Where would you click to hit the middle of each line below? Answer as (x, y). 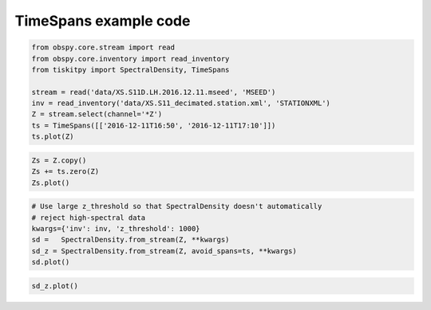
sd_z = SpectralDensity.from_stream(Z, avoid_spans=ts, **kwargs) (164, 251)
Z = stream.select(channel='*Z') (97, 114)
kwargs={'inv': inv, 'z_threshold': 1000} (116, 228)
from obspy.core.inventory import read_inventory (130, 59)
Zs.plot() (51, 182)
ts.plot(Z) (53, 137)
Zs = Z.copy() (59, 160)
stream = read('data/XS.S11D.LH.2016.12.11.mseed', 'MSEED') (154, 92)
